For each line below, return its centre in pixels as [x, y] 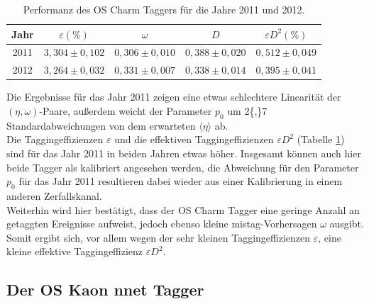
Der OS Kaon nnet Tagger [105, 289]
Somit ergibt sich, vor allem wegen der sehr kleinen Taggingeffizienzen [159, 237]
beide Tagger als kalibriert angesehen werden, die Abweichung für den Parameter [183, 167]
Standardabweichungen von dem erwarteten [101, 125]
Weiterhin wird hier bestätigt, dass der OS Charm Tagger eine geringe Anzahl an [183, 209]
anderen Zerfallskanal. [54, 195]
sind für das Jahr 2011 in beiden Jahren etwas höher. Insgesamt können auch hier [184, 153]
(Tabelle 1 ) [321, 139]
